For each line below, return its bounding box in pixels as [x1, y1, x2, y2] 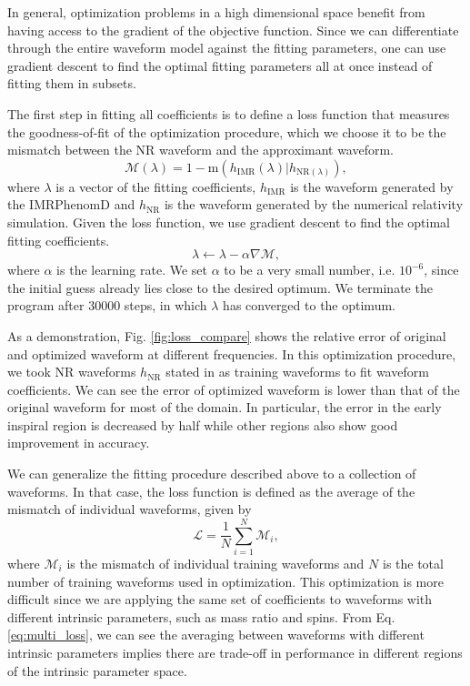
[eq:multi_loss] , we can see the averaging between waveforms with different [7, 625, 425, 644]
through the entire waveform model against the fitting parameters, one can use [7, 38, 446, 57]
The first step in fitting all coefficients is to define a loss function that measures [7, 104, 450, 123]
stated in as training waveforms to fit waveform [165, 362, 429, 381]
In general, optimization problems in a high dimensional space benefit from [7, 3, 425, 21]
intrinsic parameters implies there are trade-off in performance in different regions [7, 642, 463, 661]
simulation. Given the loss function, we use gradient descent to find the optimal [7, 212, 451, 231]
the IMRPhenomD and [7, 195, 135, 214]
